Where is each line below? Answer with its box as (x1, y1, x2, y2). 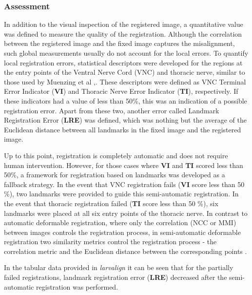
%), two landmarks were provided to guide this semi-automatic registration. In (4, 189, 239, 199)
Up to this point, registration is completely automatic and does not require (4, 150, 228, 160)
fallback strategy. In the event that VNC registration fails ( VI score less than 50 (4, 179, 245, 189)
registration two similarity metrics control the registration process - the (4, 236, 217, 247)
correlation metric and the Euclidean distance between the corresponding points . (4, 246, 247, 256)
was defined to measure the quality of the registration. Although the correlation (4, 28, 242, 39)
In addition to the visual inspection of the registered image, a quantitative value (4, 19, 243, 29)
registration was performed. (36, 281, 118, 292)
